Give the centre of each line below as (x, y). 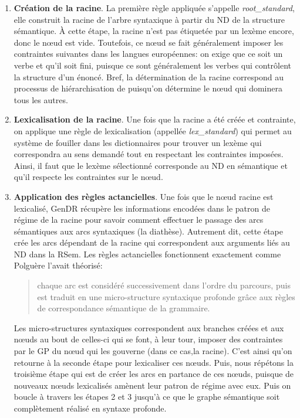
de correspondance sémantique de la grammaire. (124, 308)
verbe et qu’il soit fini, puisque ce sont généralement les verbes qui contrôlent (153, 65)
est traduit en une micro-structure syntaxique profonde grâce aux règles (166, 296)
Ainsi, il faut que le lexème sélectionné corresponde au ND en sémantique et (151, 165)
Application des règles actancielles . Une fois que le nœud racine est (144, 196)
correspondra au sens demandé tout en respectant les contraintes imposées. (149, 154)
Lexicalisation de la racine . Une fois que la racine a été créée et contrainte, (155, 119)
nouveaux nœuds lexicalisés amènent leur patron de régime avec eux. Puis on (152, 385)
